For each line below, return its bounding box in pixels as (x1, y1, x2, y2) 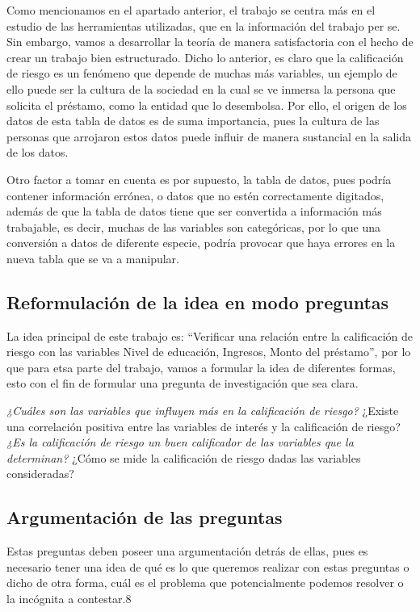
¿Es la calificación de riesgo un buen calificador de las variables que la (6, 434, 354, 451)
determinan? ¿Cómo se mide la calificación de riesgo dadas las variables (6, 449, 361, 466)
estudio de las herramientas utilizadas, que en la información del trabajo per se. (6, 17, 401, 34)
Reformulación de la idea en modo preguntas (6, 289, 389, 314)
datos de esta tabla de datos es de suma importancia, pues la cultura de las (6, 112, 380, 129)
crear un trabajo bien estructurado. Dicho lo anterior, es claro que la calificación (6, 48, 404, 65)
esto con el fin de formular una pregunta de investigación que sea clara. (6, 375, 359, 392)
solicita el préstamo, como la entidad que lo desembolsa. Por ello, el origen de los (6, 96, 407, 113)
